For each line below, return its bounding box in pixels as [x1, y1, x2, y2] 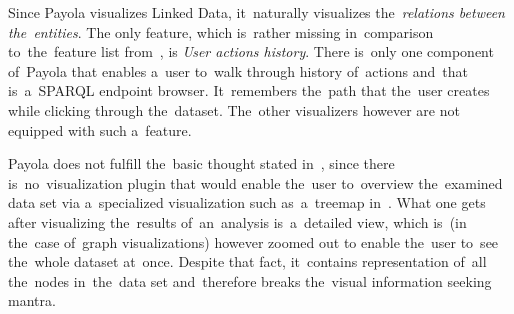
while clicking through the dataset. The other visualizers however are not [8, 99, 460, 120]
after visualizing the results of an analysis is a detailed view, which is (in [8, 211, 467, 232]
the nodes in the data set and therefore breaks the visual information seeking [8, 270, 492, 291]
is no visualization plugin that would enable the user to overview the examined [8, 172, 503, 193]
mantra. [8, 290, 56, 311]
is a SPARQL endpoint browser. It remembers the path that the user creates [8, 80, 490, 101]
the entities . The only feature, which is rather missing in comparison [8, 21, 434, 42]
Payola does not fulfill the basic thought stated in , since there [8, 153, 395, 174]
